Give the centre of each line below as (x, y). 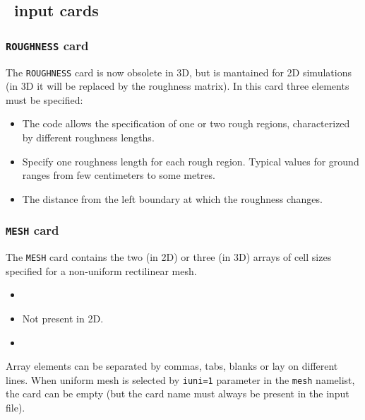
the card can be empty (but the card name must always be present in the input (178, 393)
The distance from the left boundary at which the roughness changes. (172, 198)
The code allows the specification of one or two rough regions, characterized (186, 123)
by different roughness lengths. (88, 137)
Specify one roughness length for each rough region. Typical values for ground (191, 161)
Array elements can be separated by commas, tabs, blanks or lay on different (172, 366)
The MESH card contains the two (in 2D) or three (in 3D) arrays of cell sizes (169, 257)
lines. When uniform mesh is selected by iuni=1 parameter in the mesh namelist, (180, 379)
